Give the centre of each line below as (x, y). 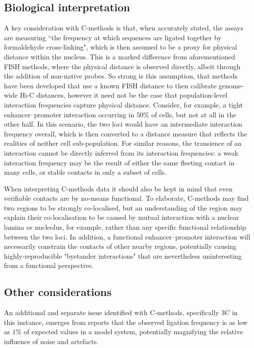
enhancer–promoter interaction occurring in (69, 114)
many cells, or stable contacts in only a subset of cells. (85, 172)
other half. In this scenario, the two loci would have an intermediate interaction (123, 124)
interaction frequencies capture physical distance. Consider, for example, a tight (124, 104)
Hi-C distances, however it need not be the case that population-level (124, 95)
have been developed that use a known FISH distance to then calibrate (110, 85)
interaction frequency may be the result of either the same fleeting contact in (119, 162)
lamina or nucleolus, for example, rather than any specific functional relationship (125, 227)
